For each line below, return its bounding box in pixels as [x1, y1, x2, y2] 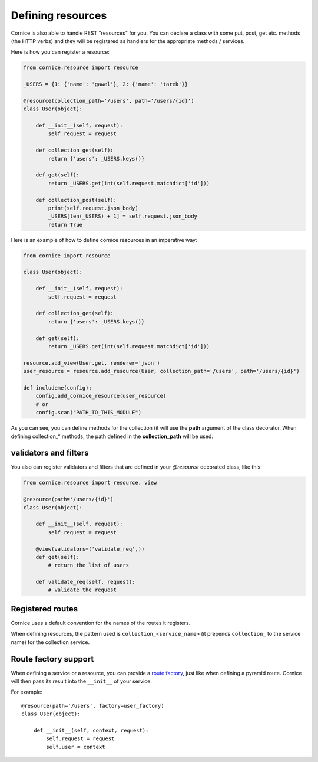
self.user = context [46, 744, 105, 750]
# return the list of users [48, 562, 130, 569]
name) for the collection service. [11, 638, 90, 646]
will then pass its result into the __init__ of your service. [11, 678, 153, 685]
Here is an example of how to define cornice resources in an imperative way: [11, 236, 197, 243]
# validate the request [48, 587, 117, 593]
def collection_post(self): [35, 197, 117, 203]
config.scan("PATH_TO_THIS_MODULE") [35, 409, 141, 416]
